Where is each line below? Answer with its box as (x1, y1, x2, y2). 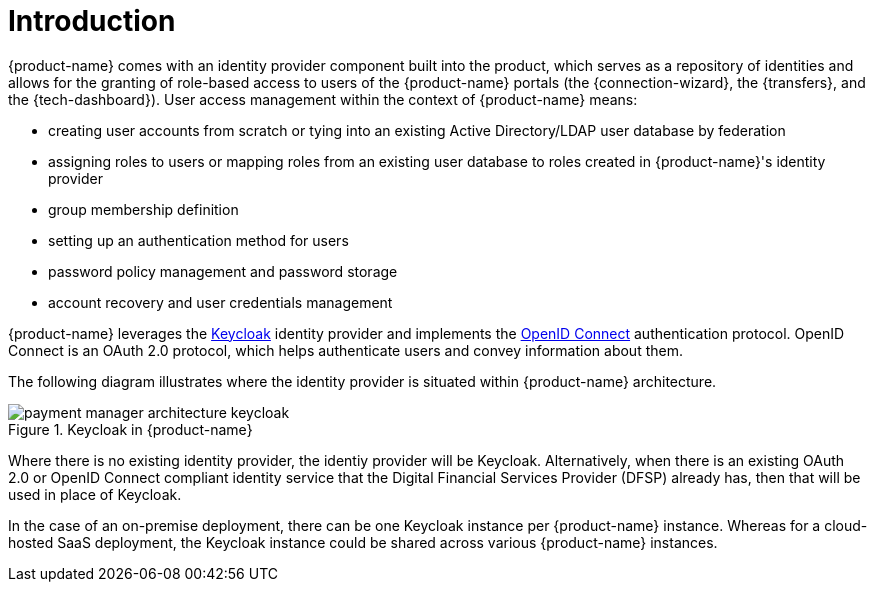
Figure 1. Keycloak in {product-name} (8, 420, 253, 438)
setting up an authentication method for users (48, 231, 349, 249)
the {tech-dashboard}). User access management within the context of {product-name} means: (8, 90, 638, 108)
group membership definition (48, 200, 239, 218)
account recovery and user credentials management (48, 293, 393, 311)
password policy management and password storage (48, 262, 398, 280)
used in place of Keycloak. (8, 485, 182, 503)
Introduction (8, 4, 176, 38)
